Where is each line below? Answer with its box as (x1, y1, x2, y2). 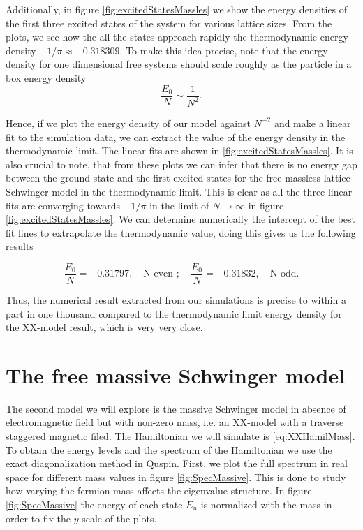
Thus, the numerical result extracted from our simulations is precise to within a (6, 292, 346, 307)
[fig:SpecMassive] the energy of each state (6, 497, 183, 512)
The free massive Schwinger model (6, 360, 346, 389)
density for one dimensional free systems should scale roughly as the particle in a (6, 57, 352, 71)
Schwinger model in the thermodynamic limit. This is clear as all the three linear (6, 184, 353, 198)
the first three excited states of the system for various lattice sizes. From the (6, 15, 332, 30)
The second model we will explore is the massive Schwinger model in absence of (6, 401, 346, 415)
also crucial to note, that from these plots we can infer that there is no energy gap (6, 156, 357, 171)
